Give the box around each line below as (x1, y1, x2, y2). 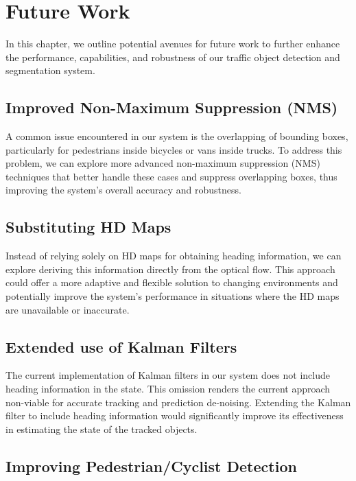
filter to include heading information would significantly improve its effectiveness (5, 408, 344, 423)
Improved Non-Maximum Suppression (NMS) (5, 97, 338, 118)
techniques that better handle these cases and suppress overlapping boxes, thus (5, 169, 337, 183)
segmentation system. (5, 63, 95, 78)
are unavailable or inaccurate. (5, 302, 130, 316)
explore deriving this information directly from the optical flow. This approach (5, 261, 335, 276)
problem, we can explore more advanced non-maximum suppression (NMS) (5, 156, 320, 170)
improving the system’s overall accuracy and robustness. (5, 183, 241, 197)
